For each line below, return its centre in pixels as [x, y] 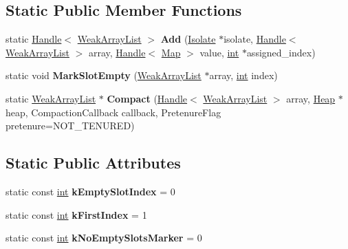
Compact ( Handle [147, 98]
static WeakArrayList [51, 98]
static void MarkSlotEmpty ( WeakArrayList [104, 75]
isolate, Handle [255, 39]
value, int [219, 52]
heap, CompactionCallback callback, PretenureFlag [113, 112]
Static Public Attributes [93, 163]
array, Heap [311, 98]
